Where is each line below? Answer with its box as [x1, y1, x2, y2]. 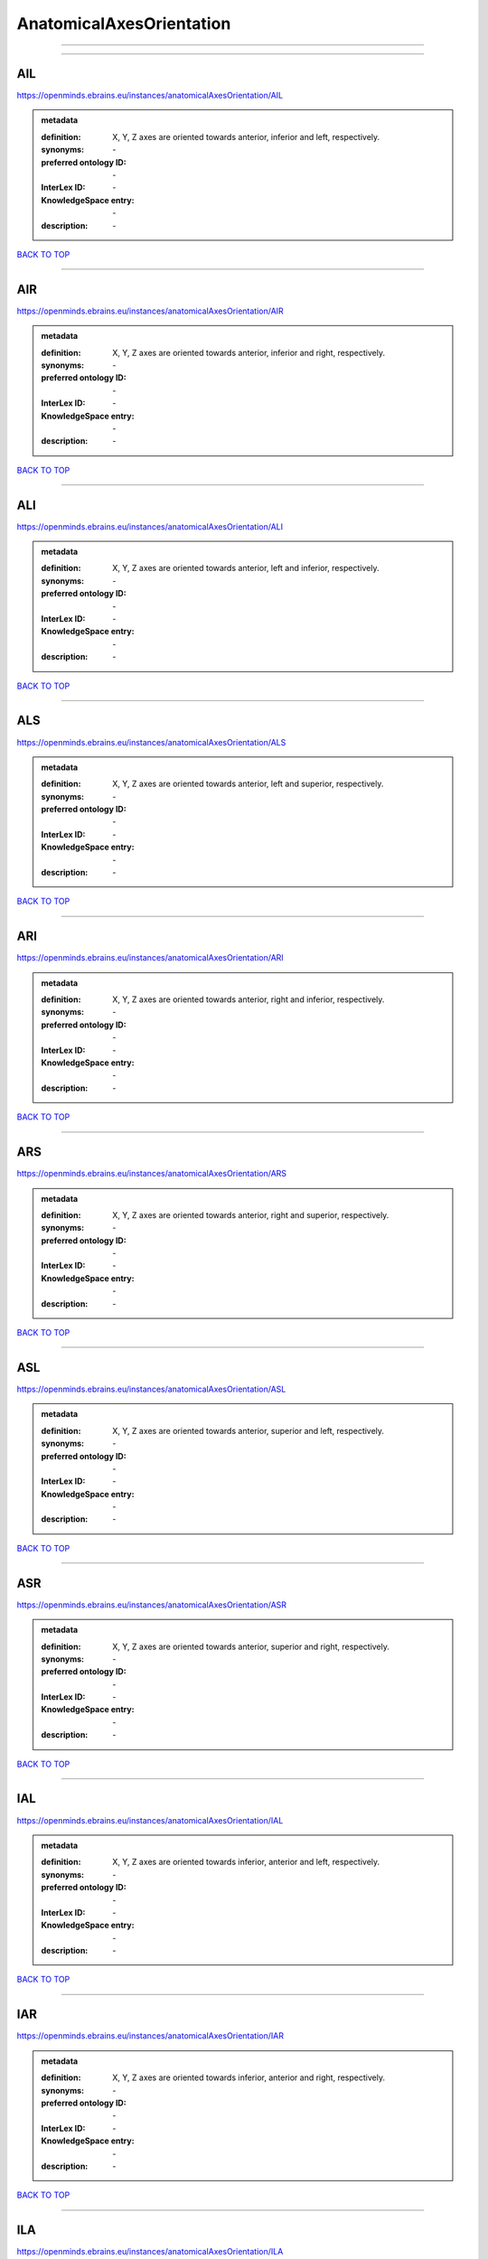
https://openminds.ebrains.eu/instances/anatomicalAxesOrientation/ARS [16, 1168, 287, 1179]
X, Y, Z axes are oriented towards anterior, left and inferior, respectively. [112, 563, 380, 574]
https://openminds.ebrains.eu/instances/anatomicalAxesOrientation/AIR [16, 305, 284, 316]
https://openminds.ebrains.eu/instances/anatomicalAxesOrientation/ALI [16, 520, 284, 532]
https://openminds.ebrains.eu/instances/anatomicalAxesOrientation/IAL [16, 1814, 284, 1825]
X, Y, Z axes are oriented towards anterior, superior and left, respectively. [112, 1425, 384, 1436]
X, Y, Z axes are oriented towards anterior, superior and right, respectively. [112, 1641, 390, 1652]
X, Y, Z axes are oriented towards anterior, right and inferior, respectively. [112, 994, 385, 1005]
